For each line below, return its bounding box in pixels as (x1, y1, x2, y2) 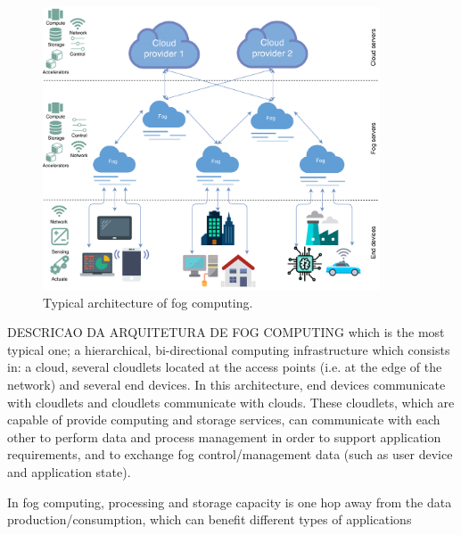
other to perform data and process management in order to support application (7, 427, 441, 446)
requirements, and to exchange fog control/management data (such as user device (7, 445, 453, 464)
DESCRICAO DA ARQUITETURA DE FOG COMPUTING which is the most (7, 323, 445, 342)
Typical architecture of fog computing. (43, 292, 253, 311)
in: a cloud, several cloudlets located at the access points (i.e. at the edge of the (7, 358, 442, 376)
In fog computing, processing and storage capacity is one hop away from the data (7, 492, 452, 511)
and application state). (7, 462, 131, 481)
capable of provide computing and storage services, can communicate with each (7, 410, 440, 429)
